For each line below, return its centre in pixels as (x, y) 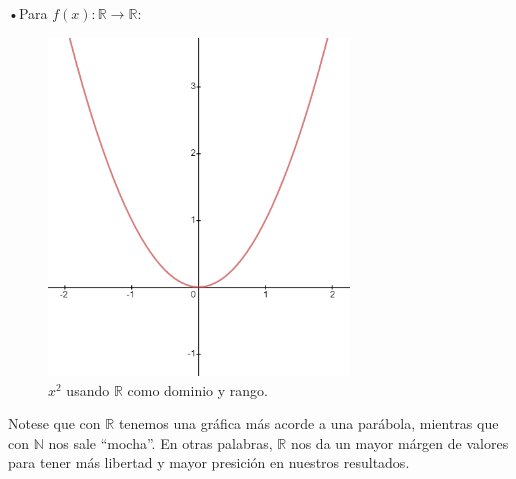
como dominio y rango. (197, 389)
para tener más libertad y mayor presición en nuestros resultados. (209, 462)
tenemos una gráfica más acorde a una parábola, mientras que (308, 423)
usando (88, 389)
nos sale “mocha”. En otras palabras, (160, 442)
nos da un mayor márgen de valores (399, 442)
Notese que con (54, 423)
